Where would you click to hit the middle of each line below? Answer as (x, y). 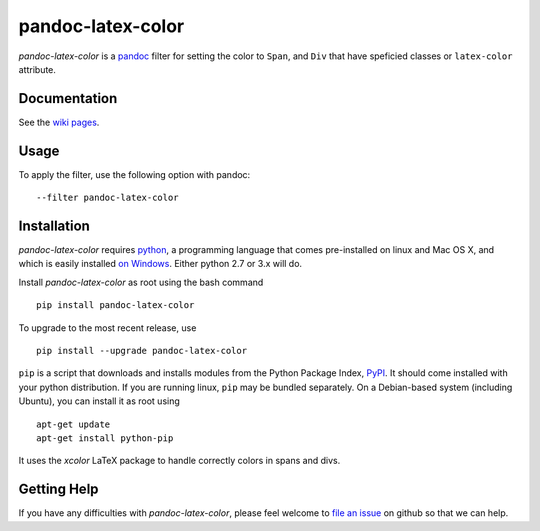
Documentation (68, 98)
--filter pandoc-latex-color (107, 198)
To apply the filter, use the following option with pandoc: (134, 174)
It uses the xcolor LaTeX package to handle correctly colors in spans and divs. (179, 461)
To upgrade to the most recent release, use (107, 327)
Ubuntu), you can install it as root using (99, 401)
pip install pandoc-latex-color (115, 305)
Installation (54, 225)
